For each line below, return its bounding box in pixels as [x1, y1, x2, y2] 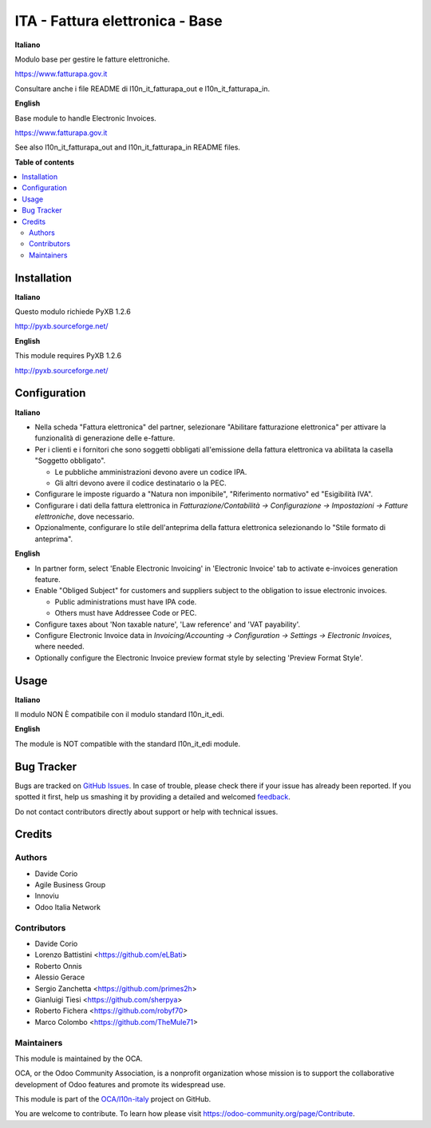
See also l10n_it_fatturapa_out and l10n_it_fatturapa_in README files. [14, 142, 241, 152]
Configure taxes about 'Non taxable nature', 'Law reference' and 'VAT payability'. [34, 620, 301, 629]
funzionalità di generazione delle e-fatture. [34, 433, 176, 443]
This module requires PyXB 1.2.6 [14, 351, 122, 361]
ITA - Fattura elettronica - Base [14, 12, 223, 30]
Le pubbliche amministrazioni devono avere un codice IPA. [54, 467, 247, 476]
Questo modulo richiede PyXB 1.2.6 [14, 307, 131, 317]
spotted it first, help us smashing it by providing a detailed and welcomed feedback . [14, 792, 291, 802]
